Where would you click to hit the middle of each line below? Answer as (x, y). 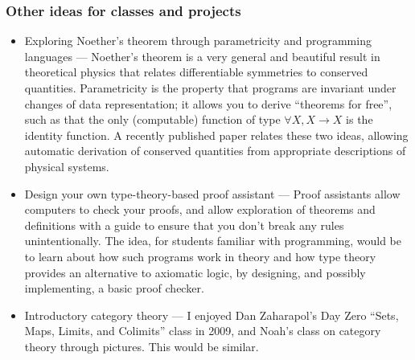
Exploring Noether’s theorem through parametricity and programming (198, 41)
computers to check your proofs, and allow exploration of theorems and (200, 209)
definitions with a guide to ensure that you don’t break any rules (184, 225)
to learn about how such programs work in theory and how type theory (200, 256)
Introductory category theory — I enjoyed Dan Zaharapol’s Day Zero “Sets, (212, 315)
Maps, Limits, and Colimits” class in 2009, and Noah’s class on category (203, 331)
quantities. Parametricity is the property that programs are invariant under (210, 88)
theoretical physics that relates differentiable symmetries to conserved (196, 72)
